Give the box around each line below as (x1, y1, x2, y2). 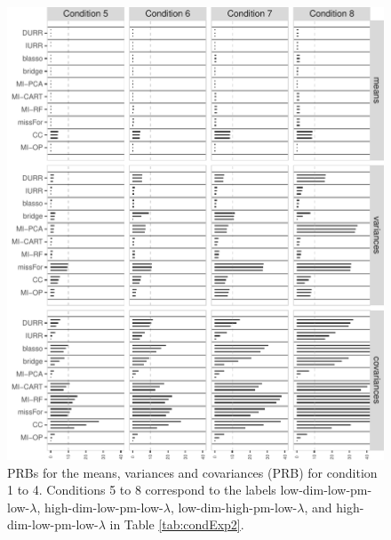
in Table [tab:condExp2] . (109, 515, 244, 534)
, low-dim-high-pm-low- (170, 497, 298, 516)
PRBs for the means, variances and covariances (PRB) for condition (7, 463, 378, 481)
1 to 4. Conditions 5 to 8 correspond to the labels (7, 480, 276, 499)
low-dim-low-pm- (280, 480, 372, 499)
